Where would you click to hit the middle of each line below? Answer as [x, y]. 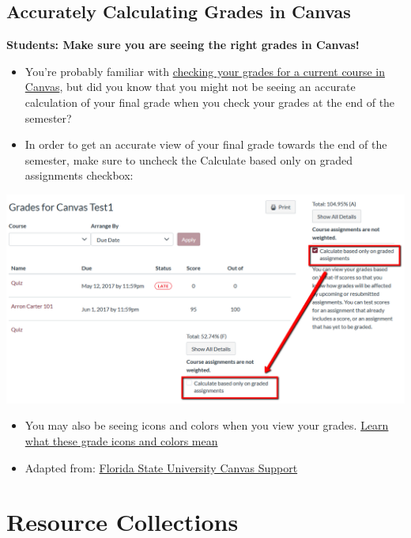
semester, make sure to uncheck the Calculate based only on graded [189, 159]
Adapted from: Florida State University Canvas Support [161, 467]
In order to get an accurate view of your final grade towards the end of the [206, 144]
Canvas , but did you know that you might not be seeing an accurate [190, 87]
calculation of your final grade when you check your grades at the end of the [210, 102]
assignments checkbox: [79, 175]
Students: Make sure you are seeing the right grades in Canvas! [183, 45]
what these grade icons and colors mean [121, 440]
